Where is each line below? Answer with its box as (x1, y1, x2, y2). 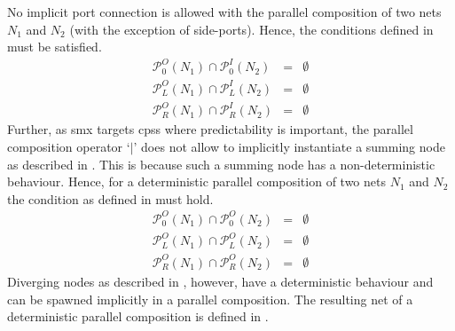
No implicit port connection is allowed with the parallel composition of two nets (7, 3, 442, 20)
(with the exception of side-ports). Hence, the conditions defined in (69, 20, 434, 38)
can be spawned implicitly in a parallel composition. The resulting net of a (7, 289, 413, 308)
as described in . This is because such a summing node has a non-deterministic (7, 154, 435, 173)
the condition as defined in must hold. (7, 189, 214, 208)
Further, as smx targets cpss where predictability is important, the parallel (7, 120, 413, 138)
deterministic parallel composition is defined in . (7, 307, 269, 326)
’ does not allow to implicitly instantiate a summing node (133, 137, 445, 155)
